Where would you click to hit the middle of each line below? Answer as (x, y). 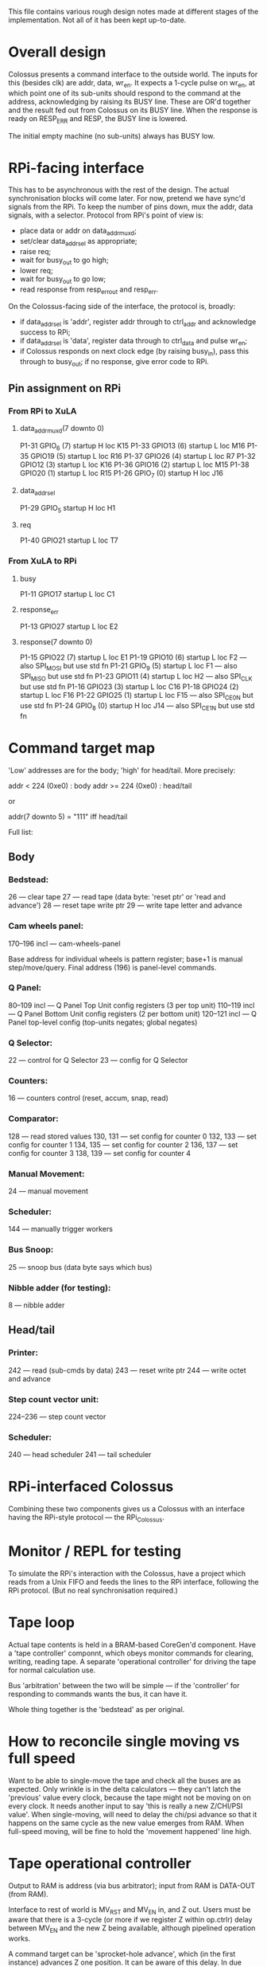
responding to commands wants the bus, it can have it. (98, 1694)
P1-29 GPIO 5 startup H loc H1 (68, 509)
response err (39, 610)
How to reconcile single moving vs (124, 1741)
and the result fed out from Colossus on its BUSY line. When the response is (133, 110)
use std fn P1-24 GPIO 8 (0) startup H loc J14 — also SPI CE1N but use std (137, 706)
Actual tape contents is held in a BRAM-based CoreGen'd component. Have (132, 1644)
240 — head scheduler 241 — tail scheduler (80, 1455)
